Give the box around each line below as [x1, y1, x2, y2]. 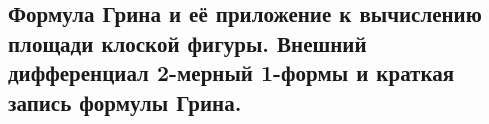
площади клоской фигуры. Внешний [8, 27, 367, 58]
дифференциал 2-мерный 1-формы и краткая [8, 57, 455, 88]
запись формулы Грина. [8, 86, 242, 117]
